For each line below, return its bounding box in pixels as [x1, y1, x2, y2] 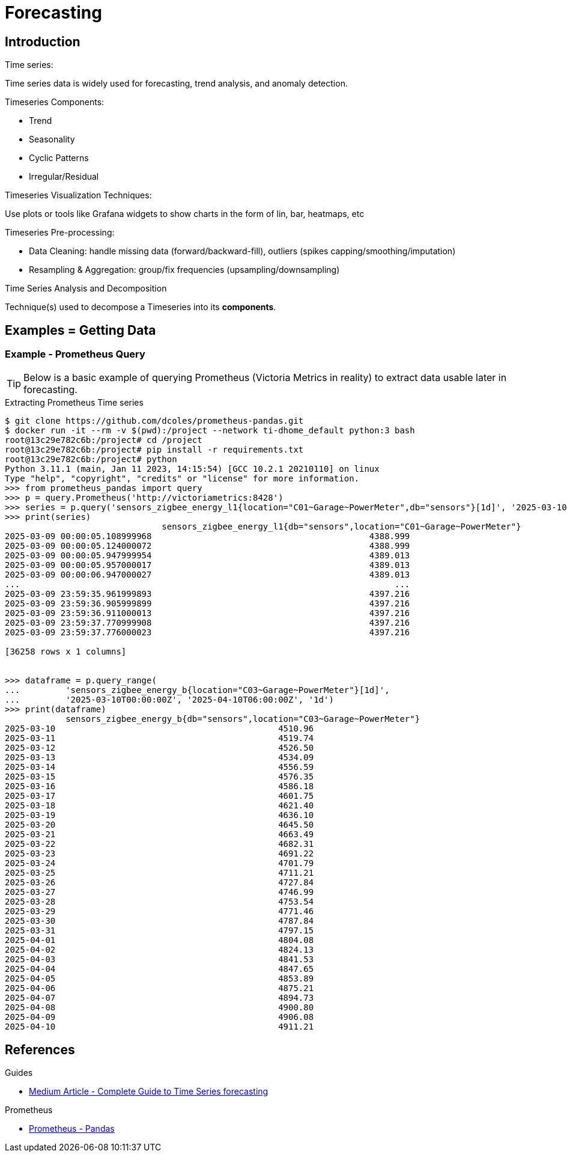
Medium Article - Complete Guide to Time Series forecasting [29, 1086, 268, 1097]
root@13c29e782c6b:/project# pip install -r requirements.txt [5, 445, 304, 455]
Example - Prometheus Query [5, 348, 145, 361]
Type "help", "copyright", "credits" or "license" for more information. [5, 474, 360, 484]
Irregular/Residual [29, 171, 99, 182]
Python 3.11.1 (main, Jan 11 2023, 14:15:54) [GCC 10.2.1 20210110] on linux [5, 464, 380, 474]
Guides [5, 1067, 33, 1078]
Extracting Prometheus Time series [5, 397, 144, 408]
